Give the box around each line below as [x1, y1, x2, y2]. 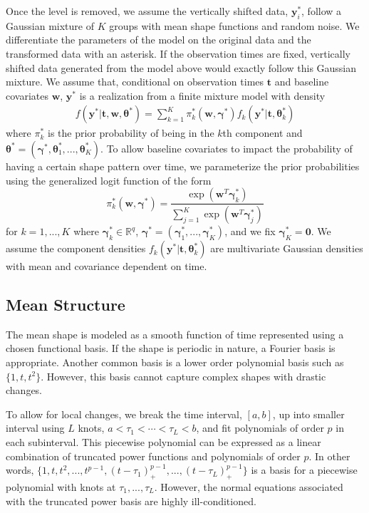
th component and [222, 125, 303, 140]
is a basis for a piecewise [251, 462, 358, 477]
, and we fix [224, 224, 276, 239]
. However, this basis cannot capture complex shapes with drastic [41, 368, 326, 383]
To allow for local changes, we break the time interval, [6, 406, 242, 421]
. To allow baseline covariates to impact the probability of [100, 140, 353, 155]
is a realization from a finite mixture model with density [79, 88, 326, 103]
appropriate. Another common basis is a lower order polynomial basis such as [6, 355, 344, 370]
